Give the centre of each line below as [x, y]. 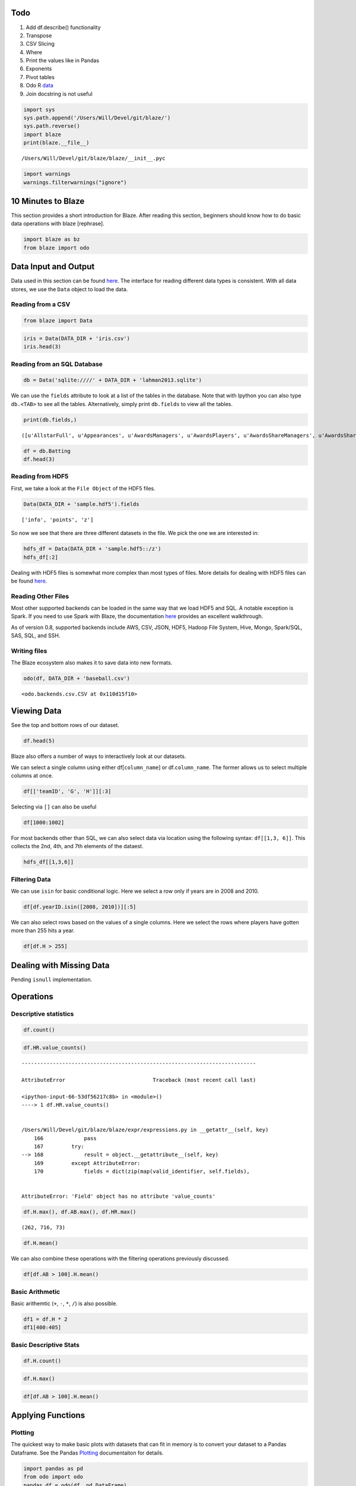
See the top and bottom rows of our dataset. [65, 725]
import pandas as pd [53, 1468]
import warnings [47, 174]
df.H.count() [42, 1361]
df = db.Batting [47, 451]
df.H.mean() [41, 1243]
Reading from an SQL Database [57, 364]
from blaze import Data [58, 321]
